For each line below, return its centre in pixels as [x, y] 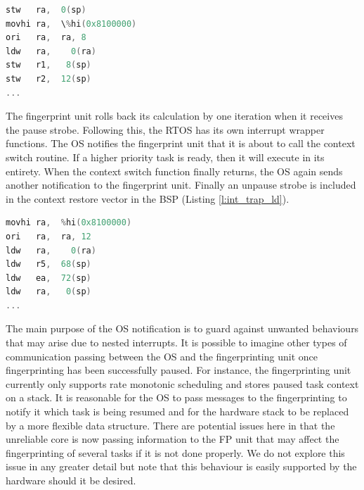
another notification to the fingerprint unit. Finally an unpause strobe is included [181, 185]
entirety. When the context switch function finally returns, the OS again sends [174, 171]
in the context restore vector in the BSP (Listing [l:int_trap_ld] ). [148, 198]
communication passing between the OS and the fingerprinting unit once [162, 356]
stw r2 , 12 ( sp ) [48, 78]
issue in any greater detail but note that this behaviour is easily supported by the [181, 466]
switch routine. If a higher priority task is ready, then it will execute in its [165, 157]
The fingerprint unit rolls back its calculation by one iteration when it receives [174, 116]
